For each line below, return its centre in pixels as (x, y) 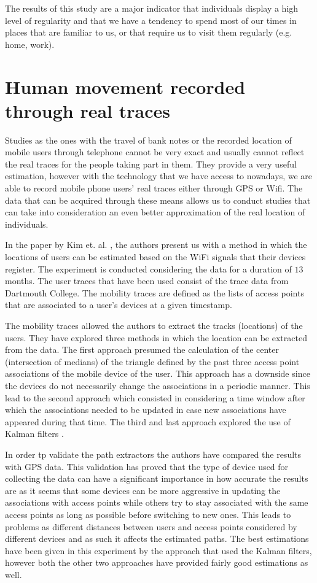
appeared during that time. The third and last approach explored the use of (148, 421)
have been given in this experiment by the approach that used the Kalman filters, (158, 550)
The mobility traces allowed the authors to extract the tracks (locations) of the (154, 325)
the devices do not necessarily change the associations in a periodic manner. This (158, 385)
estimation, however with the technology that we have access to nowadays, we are (159, 176)
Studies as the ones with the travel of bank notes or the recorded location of (148, 140)
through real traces (88, 110)
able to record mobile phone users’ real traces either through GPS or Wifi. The (154, 188)
